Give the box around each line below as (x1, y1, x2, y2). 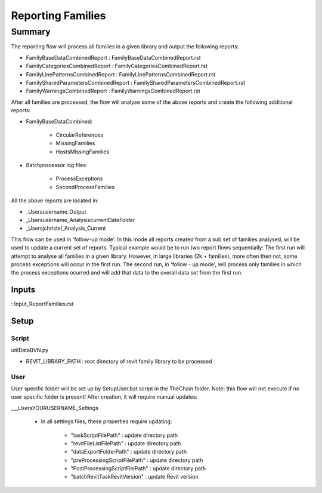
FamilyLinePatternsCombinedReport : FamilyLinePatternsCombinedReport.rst (26, 70, 216, 78)
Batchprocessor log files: (26, 162, 88, 169)
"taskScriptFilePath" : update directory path (70, 432, 178, 439)
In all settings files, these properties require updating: (41, 418, 172, 425)
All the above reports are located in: (11, 197, 99, 204)
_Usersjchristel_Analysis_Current (26, 224, 106, 232)
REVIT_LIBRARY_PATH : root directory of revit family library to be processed (26, 358, 212, 365)
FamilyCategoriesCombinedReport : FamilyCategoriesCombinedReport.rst (26, 63, 208, 70)
